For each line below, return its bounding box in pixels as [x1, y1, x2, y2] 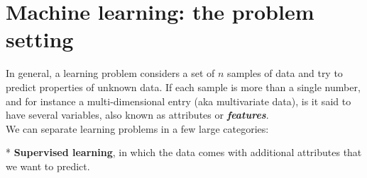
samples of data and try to [227, 66, 343, 81]
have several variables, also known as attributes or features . [6, 107, 269, 122]
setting [6, 25, 74, 54]
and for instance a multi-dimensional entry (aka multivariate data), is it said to [6, 93, 351, 108]
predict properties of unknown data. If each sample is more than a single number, [6, 79, 361, 94]
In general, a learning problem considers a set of [6, 66, 215, 81]
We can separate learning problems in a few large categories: [6, 121, 269, 136]
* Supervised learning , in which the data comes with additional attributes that [6, 145, 362, 160]
